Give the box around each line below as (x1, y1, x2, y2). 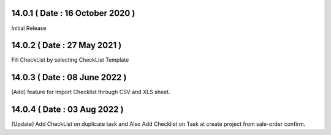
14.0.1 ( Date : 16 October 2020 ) (11, 8, 135, 18)
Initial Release (11, 24, 47, 32)
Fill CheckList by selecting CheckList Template (11, 56, 129, 64)
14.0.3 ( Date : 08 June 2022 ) (11, 72, 127, 82)
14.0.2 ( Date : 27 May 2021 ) (11, 40, 122, 51)
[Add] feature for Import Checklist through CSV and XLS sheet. (11, 89, 171, 96)
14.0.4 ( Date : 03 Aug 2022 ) (11, 104, 124, 115)
